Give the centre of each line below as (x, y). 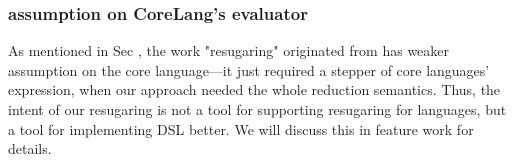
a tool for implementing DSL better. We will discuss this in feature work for (241, 128)
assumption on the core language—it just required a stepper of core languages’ (249, 69)
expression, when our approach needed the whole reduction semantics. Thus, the (254, 89)
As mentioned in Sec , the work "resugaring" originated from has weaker (229, 50)
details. (30, 148)
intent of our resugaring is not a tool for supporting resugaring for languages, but (257, 109)
